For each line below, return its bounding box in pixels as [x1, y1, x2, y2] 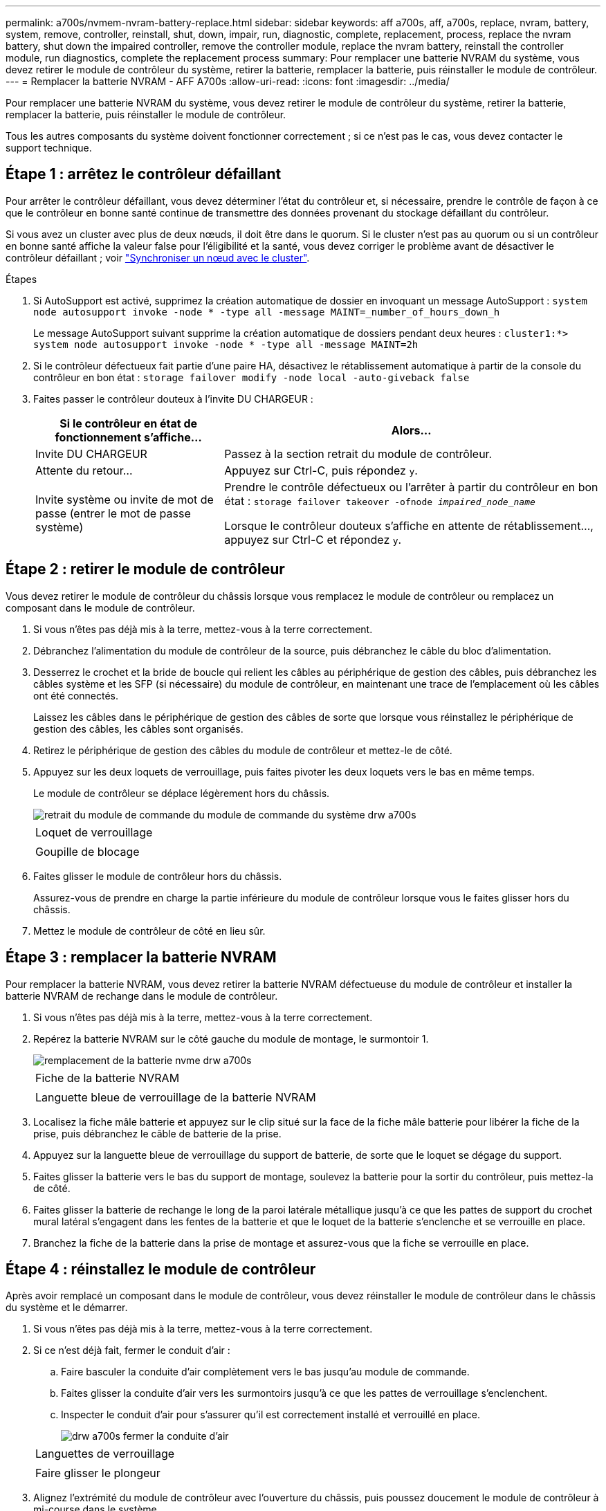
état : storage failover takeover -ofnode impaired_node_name [224, 493, 535, 508]
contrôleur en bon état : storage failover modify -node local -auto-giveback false [33, 371, 470, 383]
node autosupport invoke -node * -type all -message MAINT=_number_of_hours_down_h [33, 306, 500, 318]
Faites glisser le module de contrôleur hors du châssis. [33, 870, 282, 882]
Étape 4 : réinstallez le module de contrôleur [6, 1260, 316, 1278]
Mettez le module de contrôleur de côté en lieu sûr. [33, 924, 266, 937]
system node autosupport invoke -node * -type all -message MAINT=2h [33, 338, 419, 350]
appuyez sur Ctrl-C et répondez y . [224, 532, 402, 547]
